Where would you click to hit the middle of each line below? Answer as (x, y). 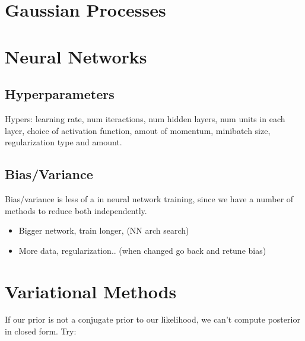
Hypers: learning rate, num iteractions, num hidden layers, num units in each (145, 118)
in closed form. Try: (41, 331)
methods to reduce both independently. (76, 210)
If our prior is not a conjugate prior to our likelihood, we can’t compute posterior (152, 319)
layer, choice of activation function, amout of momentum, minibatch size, (138, 130)
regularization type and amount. (63, 142)
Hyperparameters (60, 94)
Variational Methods (91, 291)
